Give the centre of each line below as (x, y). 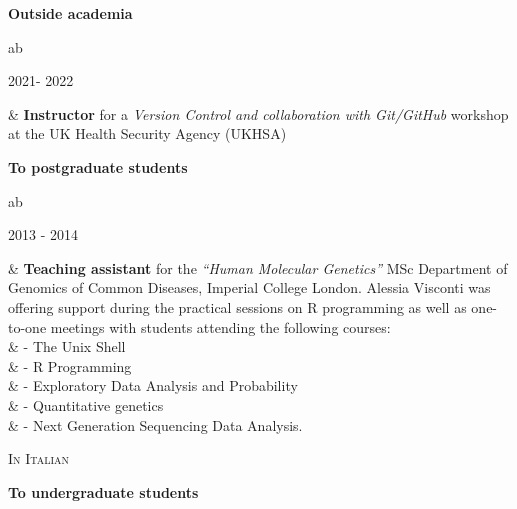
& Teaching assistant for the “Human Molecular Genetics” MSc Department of (258, 267)
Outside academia (70, 13)
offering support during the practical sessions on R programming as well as (237, 306)
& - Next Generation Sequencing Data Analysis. (155, 424)
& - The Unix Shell (67, 346)
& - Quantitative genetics (86, 404)
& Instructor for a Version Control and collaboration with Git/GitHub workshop (258, 113)
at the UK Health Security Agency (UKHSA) (147, 133)
